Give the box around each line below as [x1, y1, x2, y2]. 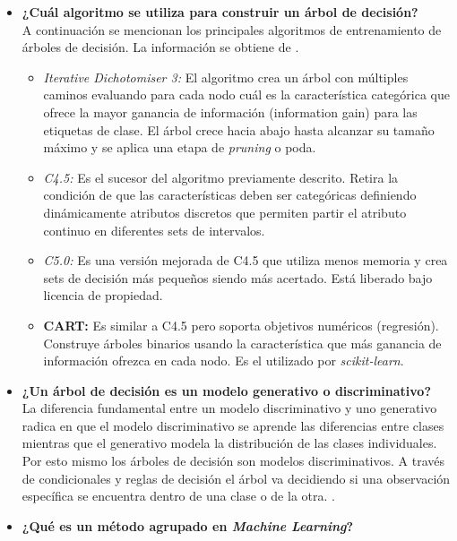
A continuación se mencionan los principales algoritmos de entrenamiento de [22, 20, 442, 39]
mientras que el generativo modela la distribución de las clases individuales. [22, 434, 437, 452]
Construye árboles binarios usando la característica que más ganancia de [43, 333, 442, 352]
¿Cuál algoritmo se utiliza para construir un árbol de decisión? [22, 3, 418, 21]
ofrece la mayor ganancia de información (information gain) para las [43, 102, 418, 121]
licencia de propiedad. [43, 286, 163, 305]
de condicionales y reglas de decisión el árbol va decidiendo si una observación [22, 468, 451, 487]
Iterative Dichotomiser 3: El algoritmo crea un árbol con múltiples [43, 67, 409, 86]
